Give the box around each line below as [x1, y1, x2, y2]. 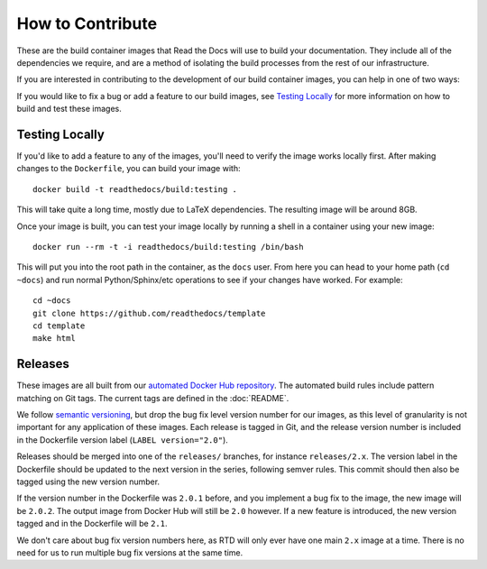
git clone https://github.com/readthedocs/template [32, 307, 266, 318]
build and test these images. [16, 104, 122, 115]
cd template [32, 320, 86, 331]
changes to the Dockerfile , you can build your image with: [16, 163, 241, 174]
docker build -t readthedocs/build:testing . [32, 184, 238, 194]
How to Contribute [16, 14, 158, 33]
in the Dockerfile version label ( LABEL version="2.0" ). [16, 434, 229, 445]
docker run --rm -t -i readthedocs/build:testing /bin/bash [32, 242, 304, 252]
